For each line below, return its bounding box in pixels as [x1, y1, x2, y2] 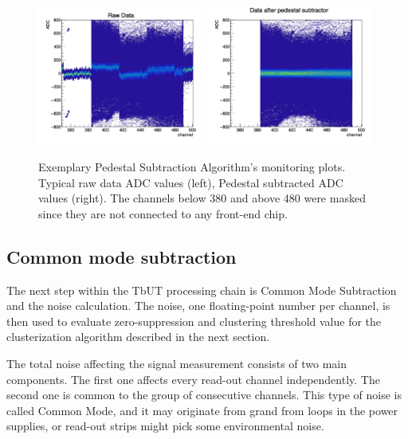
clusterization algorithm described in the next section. [6, 328, 270, 345]
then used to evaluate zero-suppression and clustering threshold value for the [6, 312, 382, 329]
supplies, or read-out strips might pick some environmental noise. [6, 417, 324, 434]
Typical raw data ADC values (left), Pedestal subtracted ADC [38, 174, 343, 190]
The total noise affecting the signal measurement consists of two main [6, 355, 347, 371]
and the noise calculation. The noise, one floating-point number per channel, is [6, 297, 390, 314]
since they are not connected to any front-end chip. [38, 205, 288, 221]
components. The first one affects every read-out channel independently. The [6, 370, 380, 387]
